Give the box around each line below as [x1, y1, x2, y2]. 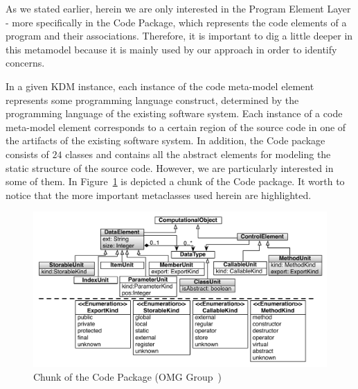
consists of [6, 146, 49, 161]
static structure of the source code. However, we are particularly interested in [6, 160, 334, 175]
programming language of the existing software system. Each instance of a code [6, 106, 343, 121]
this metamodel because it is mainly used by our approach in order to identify [6, 42, 337, 56]
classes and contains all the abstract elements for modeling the [65, 146, 331, 161]
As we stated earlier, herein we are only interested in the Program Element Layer [6, 1, 351, 15]
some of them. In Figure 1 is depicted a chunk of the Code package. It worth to [6, 174, 345, 189]
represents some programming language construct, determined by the [6, 92, 299, 107]
